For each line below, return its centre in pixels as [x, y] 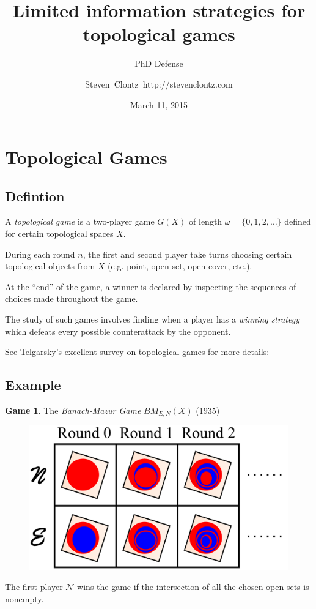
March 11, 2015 [159, 104]
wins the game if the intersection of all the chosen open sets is [193, 587]
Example [33, 385]
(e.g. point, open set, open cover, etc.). [180, 266]
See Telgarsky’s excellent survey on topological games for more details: [137, 352]
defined [298, 221]
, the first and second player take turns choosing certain [187, 254]
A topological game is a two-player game [80, 221]
